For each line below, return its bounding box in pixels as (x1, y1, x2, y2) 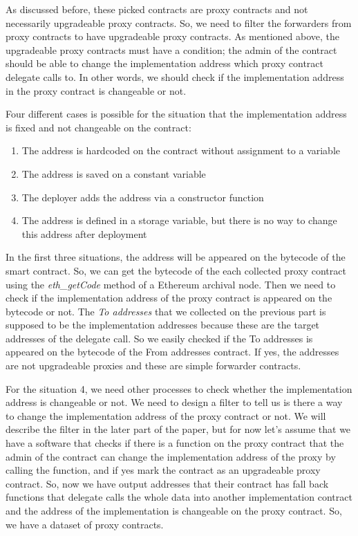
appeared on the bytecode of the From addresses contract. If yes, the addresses (6, 344, 339, 359)
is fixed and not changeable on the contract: (6, 120, 191, 134)
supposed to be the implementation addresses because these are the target (6, 317, 320, 332)
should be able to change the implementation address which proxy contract (6, 56, 324, 71)
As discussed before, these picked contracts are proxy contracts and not (6, 2, 308, 16)
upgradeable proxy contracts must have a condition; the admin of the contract (6, 42, 337, 57)
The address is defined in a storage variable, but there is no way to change (21, 213, 337, 228)
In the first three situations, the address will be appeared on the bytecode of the (6, 250, 346, 264)
